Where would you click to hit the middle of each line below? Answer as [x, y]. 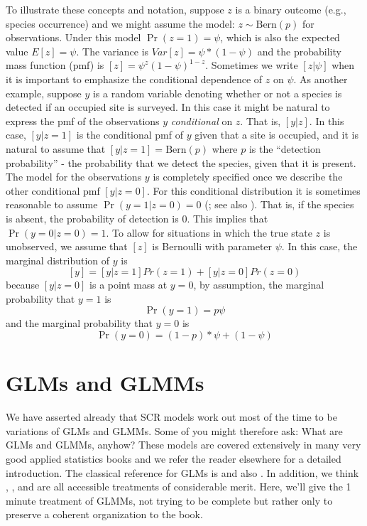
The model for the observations [74, 177]
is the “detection [285, 148]
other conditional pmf [53, 190]
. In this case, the [319, 246]
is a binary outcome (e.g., [291, 9]
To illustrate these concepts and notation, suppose [115, 9]
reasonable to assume [52, 204]
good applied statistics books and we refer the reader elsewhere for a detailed [174, 458]
